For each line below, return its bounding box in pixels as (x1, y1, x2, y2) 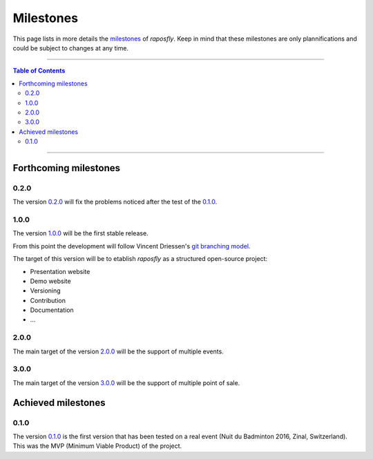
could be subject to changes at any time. (12, 43, 129, 52)
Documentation (30, 306, 74, 314)
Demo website (30, 277, 72, 285)
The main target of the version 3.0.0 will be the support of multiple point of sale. (12, 378, 240, 387)
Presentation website (30, 267, 90, 275)
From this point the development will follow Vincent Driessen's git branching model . (12, 242, 251, 250)
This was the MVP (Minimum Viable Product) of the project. (12, 442, 182, 450)
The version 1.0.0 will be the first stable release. (12, 229, 149, 237)
